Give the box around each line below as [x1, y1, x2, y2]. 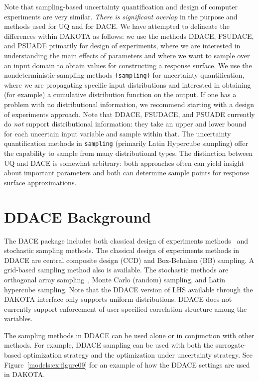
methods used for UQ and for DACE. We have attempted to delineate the [4, 21, 230, 31]
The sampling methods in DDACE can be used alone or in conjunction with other [4, 330, 255, 340]
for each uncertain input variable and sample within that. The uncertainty [4, 128, 231, 138]
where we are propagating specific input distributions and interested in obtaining [4, 79, 251, 90]
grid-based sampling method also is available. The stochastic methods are [4, 264, 229, 275]
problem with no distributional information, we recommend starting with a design [4, 99, 255, 109]
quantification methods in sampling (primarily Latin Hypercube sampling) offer [4, 138, 248, 148]
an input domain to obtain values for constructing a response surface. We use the [4, 60, 252, 70]
